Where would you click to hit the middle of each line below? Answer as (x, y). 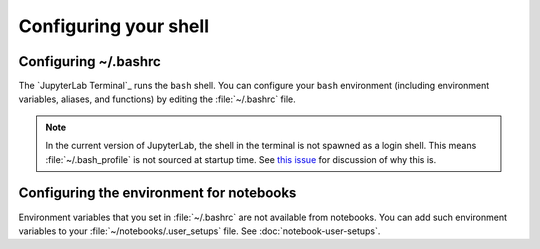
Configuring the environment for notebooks (157, 193)
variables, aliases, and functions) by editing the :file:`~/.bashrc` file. (157, 99)
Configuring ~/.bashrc (90, 61)
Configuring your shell (114, 26)
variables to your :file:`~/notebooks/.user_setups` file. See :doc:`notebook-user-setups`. (199, 231)
